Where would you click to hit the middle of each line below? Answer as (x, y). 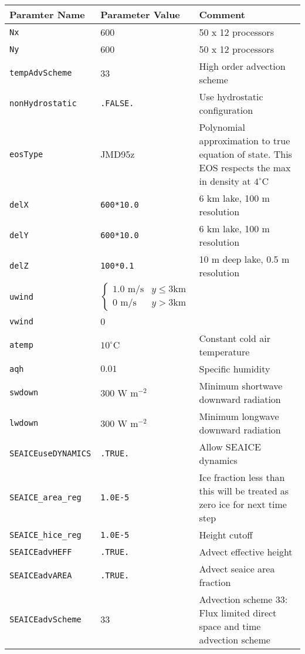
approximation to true (245, 140)
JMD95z (118, 154)
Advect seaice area (237, 569)
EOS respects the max (245, 167)
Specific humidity (235, 369)
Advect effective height (246, 552)
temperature (224, 352)
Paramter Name (47, 14)
